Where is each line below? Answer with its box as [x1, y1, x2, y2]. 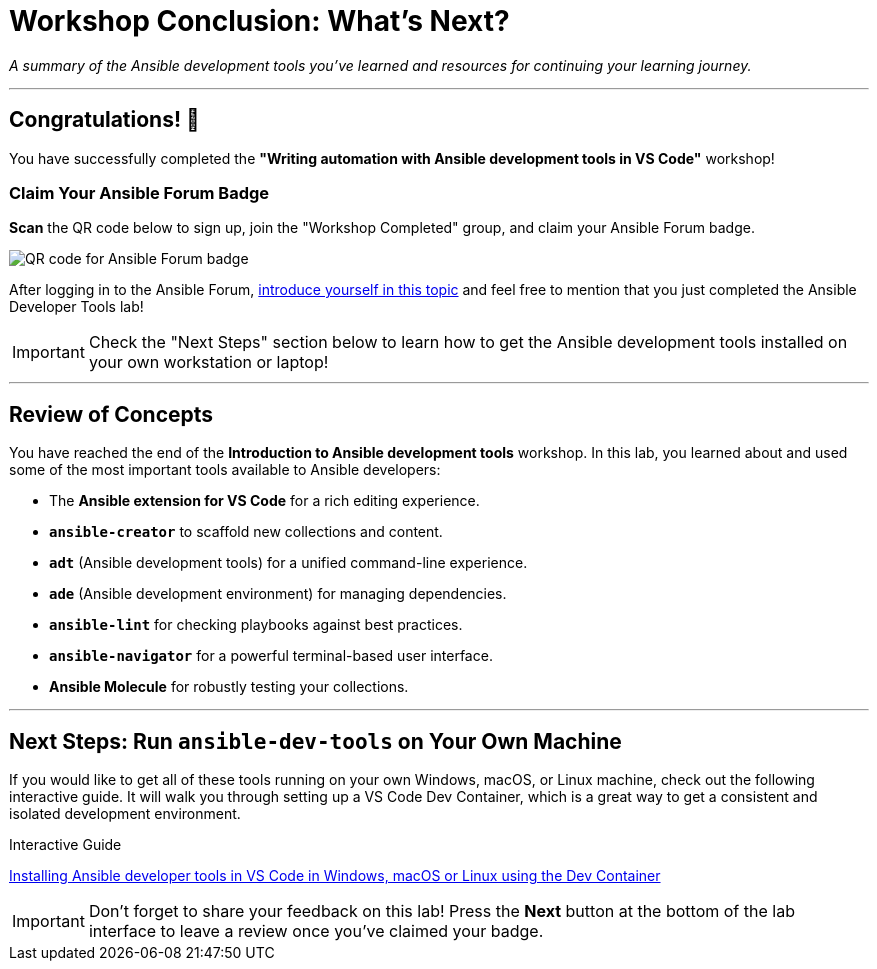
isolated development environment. [9, 805, 241, 823]
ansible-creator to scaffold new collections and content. [49, 523, 443, 541]
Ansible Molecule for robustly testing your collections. [49, 678, 409, 696]
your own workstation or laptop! [88, 352, 329, 373]
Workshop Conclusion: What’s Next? [9, 4, 510, 38]
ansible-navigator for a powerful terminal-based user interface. [49, 647, 493, 665]
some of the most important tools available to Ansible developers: [9, 461, 441, 479]
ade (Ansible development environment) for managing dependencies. [49, 585, 507, 603]
